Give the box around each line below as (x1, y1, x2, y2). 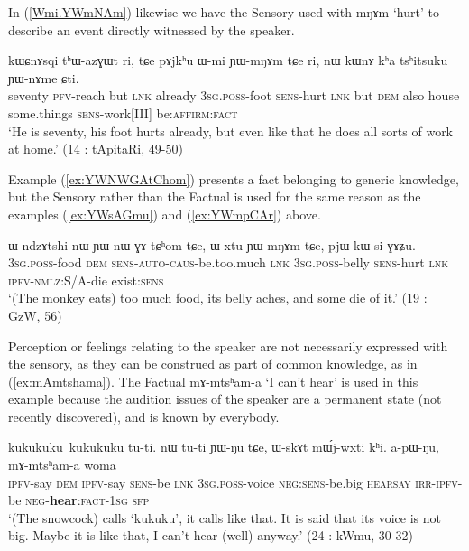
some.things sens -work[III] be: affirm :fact (8, 103, 238, 122)
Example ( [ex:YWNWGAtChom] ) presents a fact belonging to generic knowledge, (8, 169, 459, 188)
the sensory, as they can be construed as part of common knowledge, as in (8, 354, 418, 373)
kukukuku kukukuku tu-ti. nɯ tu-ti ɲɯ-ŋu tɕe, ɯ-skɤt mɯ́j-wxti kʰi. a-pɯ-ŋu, (8, 437, 439, 456)
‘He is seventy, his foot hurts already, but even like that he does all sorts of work (8, 121, 454, 140)
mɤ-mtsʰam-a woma (8, 455, 116, 474)
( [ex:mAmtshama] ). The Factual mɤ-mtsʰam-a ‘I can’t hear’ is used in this (8, 371, 418, 390)
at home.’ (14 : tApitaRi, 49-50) (8, 139, 183, 158)
